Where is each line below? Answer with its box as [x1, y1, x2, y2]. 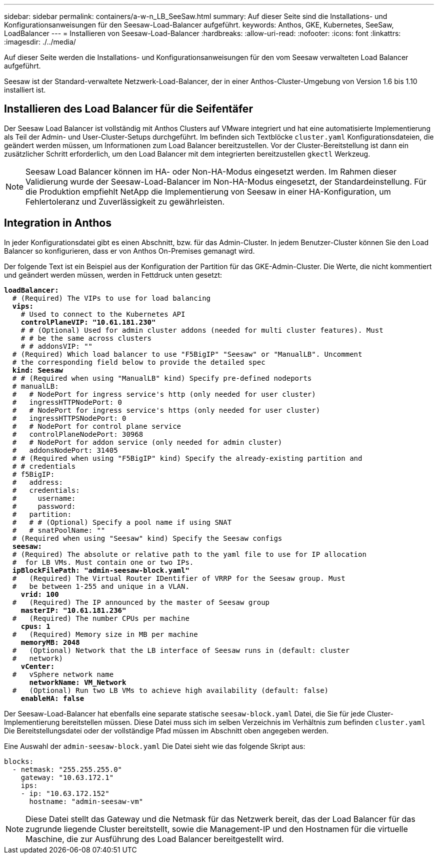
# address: [12, 478, 63, 486]
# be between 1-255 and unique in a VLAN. [12, 582, 189, 590]
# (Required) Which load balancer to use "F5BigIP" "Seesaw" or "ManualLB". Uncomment [12, 350, 362, 358]
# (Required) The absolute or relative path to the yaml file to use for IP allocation [12, 550, 366, 558]
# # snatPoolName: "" [12, 526, 105, 534]
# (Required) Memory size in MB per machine [12, 630, 198, 638]
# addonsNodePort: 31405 [12, 446, 118, 454]
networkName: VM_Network [29, 678, 126, 686]
